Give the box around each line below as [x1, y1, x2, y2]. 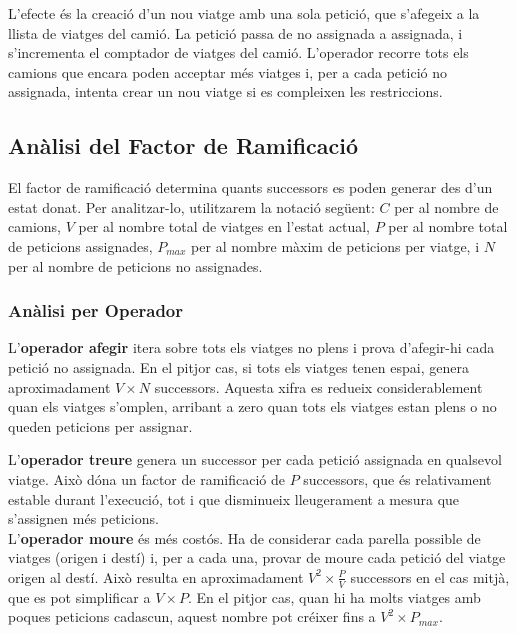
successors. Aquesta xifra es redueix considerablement [154, 376, 483, 397]
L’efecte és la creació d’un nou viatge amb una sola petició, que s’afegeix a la [8, 3, 480, 23]
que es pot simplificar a [8, 586, 151, 607]
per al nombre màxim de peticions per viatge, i [191, 235, 480, 256]
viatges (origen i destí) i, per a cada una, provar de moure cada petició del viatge [8, 547, 506, 568]
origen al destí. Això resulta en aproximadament [8, 566, 304, 587]
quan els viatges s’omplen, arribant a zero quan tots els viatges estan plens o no [8, 396, 497, 417]
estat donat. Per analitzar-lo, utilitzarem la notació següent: [8, 196, 375, 217]
